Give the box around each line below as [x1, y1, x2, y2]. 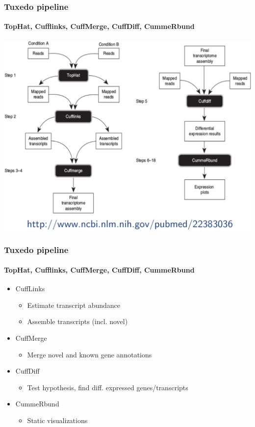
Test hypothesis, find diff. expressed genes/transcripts [27, 382, 188, 392]
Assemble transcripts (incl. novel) [27, 316, 128, 327]
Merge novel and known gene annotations [27, 349, 152, 359]
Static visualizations [27, 415, 88, 425]
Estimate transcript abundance [27, 300, 121, 310]
